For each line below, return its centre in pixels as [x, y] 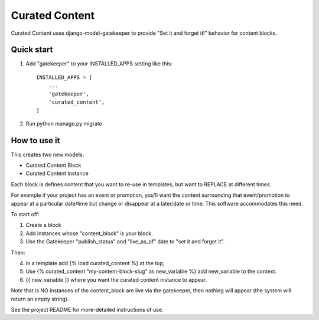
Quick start [32, 50]
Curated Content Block [53, 166]
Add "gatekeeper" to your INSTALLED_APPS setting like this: [99, 64]
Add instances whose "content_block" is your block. [89, 233]
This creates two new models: [48, 154]
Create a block [43, 225]
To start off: [25, 215]
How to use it [35, 141]
